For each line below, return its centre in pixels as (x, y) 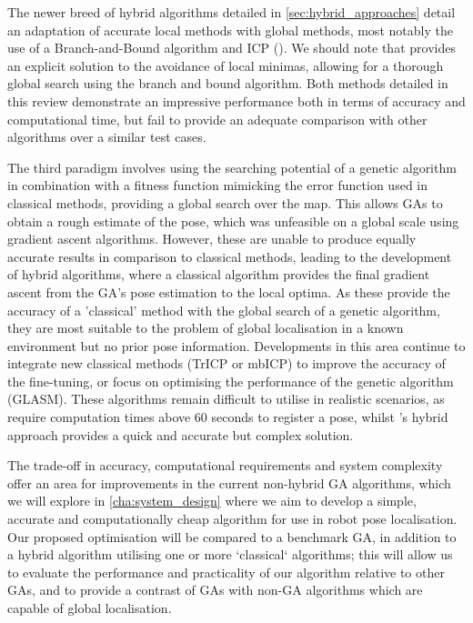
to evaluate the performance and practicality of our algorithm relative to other (226, 572)
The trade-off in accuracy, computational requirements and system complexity (225, 465)
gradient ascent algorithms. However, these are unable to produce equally (212, 239)
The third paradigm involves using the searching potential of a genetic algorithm (232, 167)
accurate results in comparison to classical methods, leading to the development (230, 256)
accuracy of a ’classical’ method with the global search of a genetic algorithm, (224, 310)
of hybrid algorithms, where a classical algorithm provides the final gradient (219, 274)
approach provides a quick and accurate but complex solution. (181, 434)
